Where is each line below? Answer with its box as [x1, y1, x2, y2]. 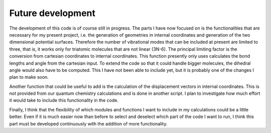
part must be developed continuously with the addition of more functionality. [9, 120, 168, 126]
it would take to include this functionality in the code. [9, 97, 119, 103]
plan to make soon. [9, 74, 49, 80]
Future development [9, 8, 95, 19]
